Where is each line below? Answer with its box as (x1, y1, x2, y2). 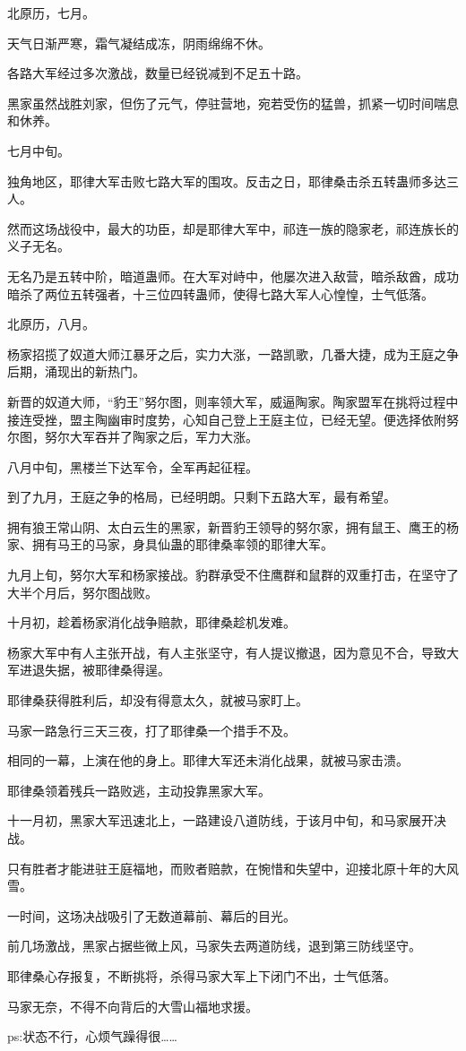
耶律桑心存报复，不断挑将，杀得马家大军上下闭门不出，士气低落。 (7, 966, 396, 985)
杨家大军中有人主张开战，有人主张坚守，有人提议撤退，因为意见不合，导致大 (7, 642, 459, 661)
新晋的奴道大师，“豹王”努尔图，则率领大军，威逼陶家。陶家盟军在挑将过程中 (7, 392, 459, 410)
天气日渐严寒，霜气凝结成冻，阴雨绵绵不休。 (7, 33, 271, 52)
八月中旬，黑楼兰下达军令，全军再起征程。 (7, 457, 258, 476)
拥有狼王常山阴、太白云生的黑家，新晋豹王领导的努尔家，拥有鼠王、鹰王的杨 (7, 517, 459, 536)
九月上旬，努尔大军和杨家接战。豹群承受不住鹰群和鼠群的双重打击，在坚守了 (7, 565, 459, 584)
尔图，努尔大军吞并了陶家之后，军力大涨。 (7, 427, 258, 446)
